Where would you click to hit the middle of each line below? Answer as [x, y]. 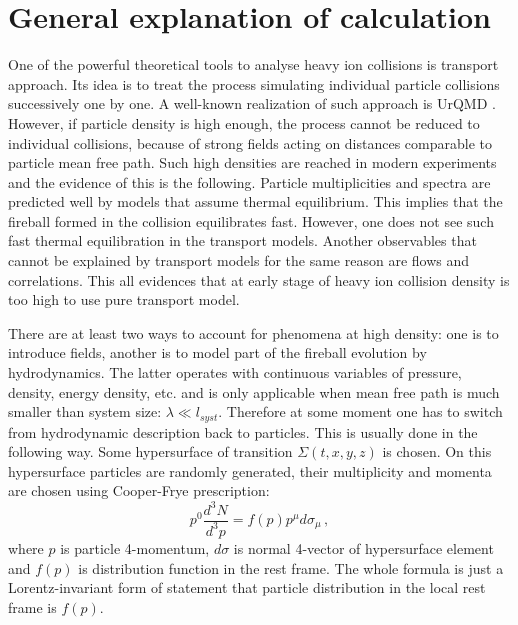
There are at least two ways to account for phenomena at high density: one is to [253, 332]
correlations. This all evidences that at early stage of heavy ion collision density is [259, 279]
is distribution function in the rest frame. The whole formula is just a [291, 567]
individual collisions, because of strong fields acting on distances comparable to [250, 142]
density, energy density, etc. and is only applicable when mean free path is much [254, 391]
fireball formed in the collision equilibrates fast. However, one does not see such [251, 220]
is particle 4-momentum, [135, 547]
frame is [32, 606]
